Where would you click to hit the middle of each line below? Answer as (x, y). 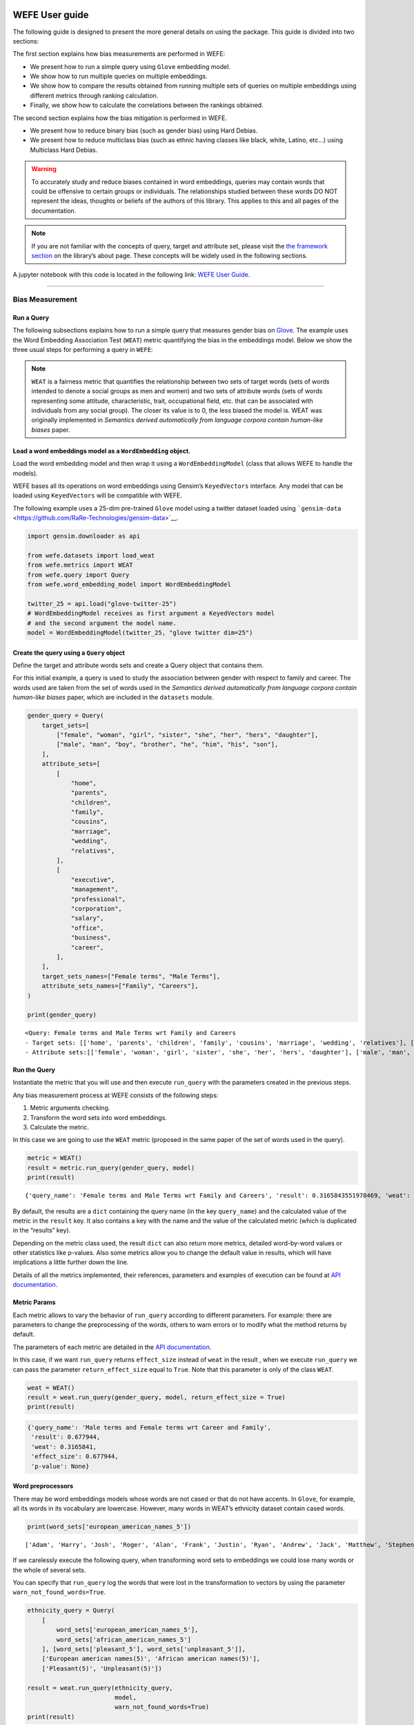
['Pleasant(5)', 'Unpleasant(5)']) (102, 1668)
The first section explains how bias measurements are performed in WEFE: (119, 54)
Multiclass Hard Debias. (64, 150)
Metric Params (34, 1302)
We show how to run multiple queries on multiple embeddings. (119, 77)
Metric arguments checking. (70, 1108)
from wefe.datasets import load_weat (91, 555)
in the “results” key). (42, 1230)
